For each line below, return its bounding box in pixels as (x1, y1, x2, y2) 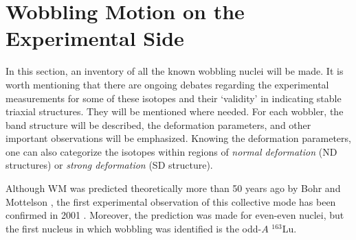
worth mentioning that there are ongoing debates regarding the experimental (5, 77, 329, 91)
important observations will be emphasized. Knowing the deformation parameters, (5, 131, 351, 145)
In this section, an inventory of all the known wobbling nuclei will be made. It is (5, 64, 344, 78)
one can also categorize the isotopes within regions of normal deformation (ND (5, 144, 337, 158)
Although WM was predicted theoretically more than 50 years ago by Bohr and (5, 181, 341, 195)
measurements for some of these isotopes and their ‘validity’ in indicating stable (5, 91, 342, 105)
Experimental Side (5, 24, 184, 52)
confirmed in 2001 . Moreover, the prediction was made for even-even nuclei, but (5, 208, 344, 222)
